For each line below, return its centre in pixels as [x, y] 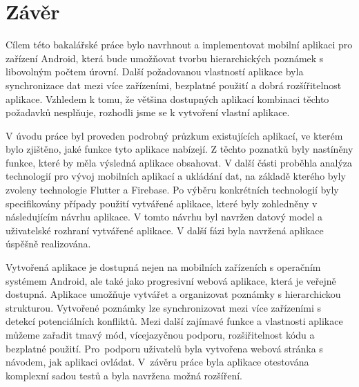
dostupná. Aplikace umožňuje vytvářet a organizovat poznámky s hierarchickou [173, 294]
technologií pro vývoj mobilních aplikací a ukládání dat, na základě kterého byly [176, 176]
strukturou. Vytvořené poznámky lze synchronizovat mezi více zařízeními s [163, 307]
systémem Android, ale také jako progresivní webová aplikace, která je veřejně [171, 280]
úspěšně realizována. [48, 244]
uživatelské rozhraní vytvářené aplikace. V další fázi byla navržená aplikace [165, 230]
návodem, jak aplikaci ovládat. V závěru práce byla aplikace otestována [157, 362]
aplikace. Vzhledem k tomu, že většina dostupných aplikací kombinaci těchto [167, 98]
